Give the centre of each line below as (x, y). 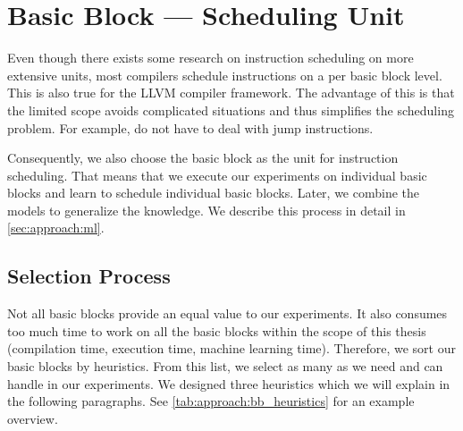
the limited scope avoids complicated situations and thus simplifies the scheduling (231, 110)
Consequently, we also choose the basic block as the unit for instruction (203, 158)
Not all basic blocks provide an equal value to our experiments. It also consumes (227, 313)
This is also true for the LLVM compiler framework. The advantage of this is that (231, 93)
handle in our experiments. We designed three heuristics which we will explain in (229, 383)
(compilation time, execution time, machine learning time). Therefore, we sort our (231, 348)
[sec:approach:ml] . (56, 228)
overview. (33, 418)
